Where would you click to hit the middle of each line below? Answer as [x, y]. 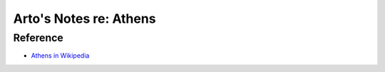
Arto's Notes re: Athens [84, 19]
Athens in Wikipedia [60, 56]
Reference [38, 38]
